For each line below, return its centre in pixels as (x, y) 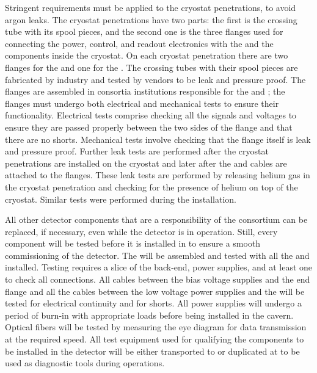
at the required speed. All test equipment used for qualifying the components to (155, 339)
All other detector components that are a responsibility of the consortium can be (156, 219)
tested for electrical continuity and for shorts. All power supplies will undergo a (153, 303)
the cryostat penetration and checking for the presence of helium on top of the (151, 186)
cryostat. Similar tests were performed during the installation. (121, 199)
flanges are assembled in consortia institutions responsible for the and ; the (145, 91)
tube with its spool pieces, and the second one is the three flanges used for (144, 31)
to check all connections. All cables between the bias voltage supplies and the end (158, 279)
